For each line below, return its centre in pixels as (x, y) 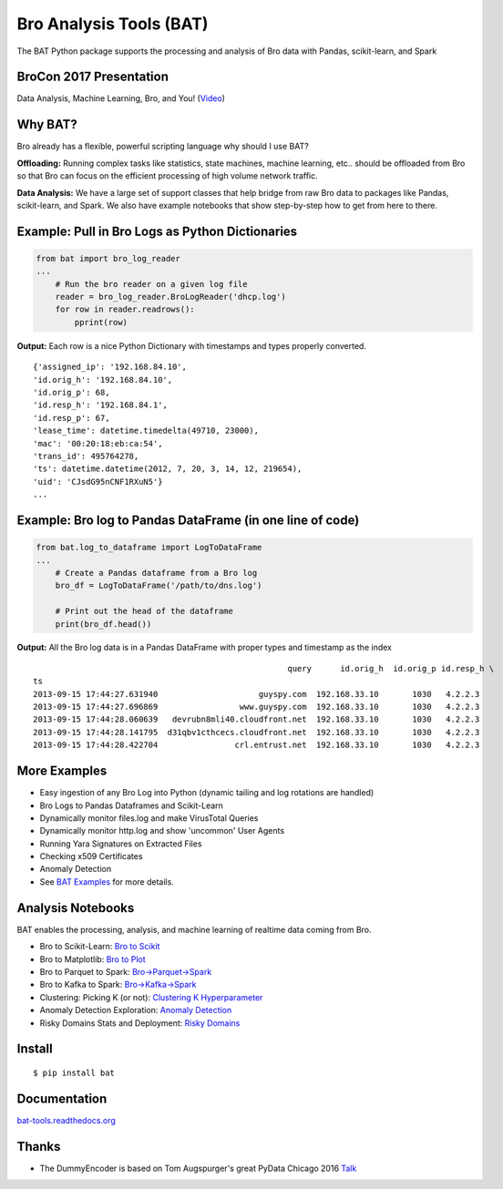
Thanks (39, 1147)
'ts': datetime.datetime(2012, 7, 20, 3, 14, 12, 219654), (168, 469)
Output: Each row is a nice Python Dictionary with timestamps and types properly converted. (191, 345)
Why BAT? (47, 124)
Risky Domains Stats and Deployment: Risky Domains (140, 1023)
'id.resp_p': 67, (72, 418)
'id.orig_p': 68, (72, 393)
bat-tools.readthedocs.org (66, 1120)
